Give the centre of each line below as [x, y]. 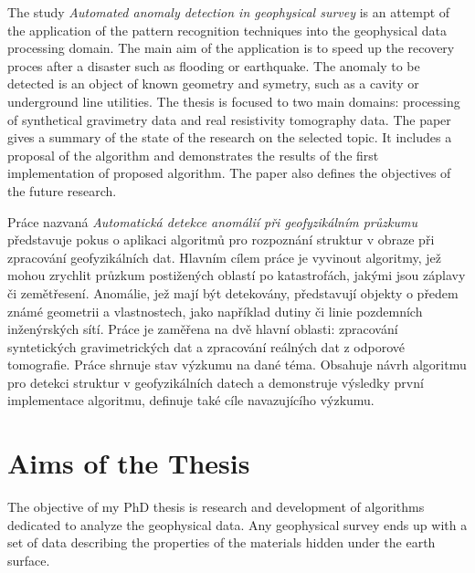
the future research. [62, 190]
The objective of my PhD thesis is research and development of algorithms [216, 507]
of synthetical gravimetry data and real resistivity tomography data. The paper [229, 119]
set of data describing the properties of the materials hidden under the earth [222, 542]
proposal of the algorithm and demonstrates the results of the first [193, 155]
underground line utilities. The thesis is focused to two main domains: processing [234, 101]
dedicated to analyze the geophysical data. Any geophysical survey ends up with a [237, 524]
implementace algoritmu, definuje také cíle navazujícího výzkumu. [191, 400]
